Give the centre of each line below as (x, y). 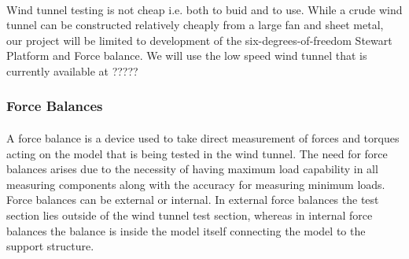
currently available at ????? (72, 70)
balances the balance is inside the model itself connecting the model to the (186, 230)
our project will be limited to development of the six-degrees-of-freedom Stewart (199, 40)
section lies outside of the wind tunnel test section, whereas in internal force (190, 215)
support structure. (50, 246)
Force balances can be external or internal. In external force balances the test (193, 200)
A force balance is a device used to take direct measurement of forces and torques (203, 138)
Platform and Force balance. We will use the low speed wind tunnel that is (187, 55)
